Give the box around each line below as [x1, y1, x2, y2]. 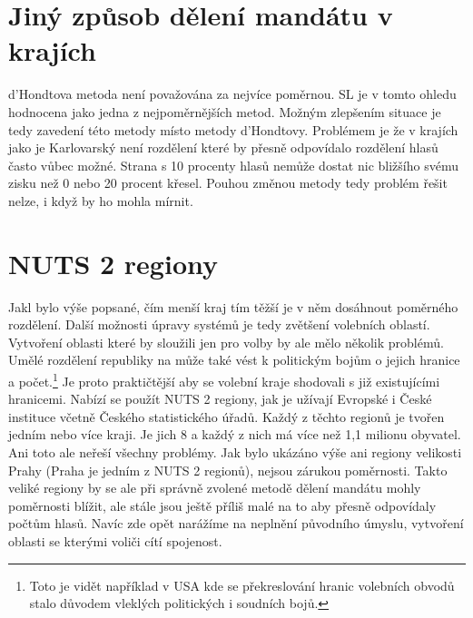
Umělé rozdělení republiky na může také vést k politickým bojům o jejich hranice [8, 350, 460, 369]
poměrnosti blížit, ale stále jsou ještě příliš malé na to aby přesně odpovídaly [8, 495, 437, 515]
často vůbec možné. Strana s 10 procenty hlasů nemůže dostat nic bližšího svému [8, 155, 458, 174]
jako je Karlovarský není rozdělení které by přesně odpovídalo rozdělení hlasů [8, 138, 439, 157]
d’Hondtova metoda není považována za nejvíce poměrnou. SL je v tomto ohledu [8, 84, 457, 103]
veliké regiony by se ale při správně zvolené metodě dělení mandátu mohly [8, 478, 421, 497]
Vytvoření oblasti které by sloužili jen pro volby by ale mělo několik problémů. [8, 332, 444, 351]
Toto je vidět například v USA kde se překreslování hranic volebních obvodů [29, 575, 455, 594]
